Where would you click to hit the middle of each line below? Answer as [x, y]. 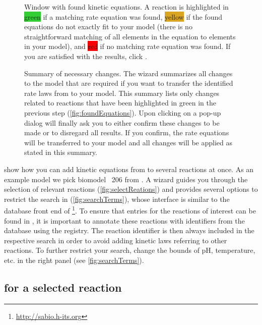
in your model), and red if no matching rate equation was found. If [127, 46]
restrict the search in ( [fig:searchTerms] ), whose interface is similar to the [117, 199]
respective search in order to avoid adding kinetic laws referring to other [116, 240]
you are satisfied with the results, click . [86, 56]
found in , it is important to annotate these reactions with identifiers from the [124, 220]
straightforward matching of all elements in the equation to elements [130, 36]
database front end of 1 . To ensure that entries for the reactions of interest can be [130, 210]
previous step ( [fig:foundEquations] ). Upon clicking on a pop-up [123, 112]
